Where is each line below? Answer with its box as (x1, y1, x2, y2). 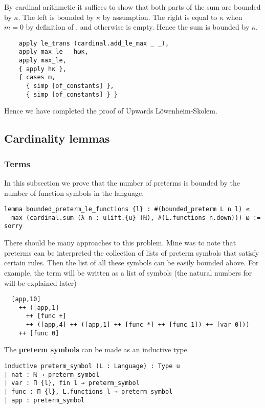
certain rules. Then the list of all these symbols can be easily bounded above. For (4, 257, 259, 268)
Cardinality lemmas (4, 130, 110, 146)
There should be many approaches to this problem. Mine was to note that (4, 237, 236, 248)
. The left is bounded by (18, 11, 94, 22)
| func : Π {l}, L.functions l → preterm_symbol (4, 388, 173, 395)
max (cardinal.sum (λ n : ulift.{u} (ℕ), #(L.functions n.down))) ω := (11, 214, 261, 221)
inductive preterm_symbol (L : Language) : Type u (4, 362, 180, 370)
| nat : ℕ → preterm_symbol (4, 371, 100, 378)
